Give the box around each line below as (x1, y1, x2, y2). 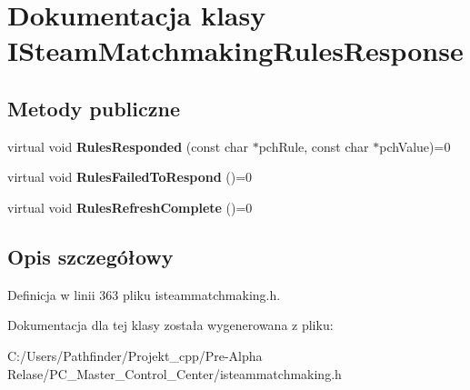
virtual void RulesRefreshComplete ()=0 (7, 197, 253, 216)
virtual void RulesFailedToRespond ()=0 (7, 167, 253, 186)
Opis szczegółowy (7, 242, 174, 270)
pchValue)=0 (379, 136, 451, 155)
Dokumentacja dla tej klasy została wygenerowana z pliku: (7, 315, 334, 335)
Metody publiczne (7, 94, 180, 122)
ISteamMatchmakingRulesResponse (7, 32, 464, 69)
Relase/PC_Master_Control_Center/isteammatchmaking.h (7, 364, 342, 383)
